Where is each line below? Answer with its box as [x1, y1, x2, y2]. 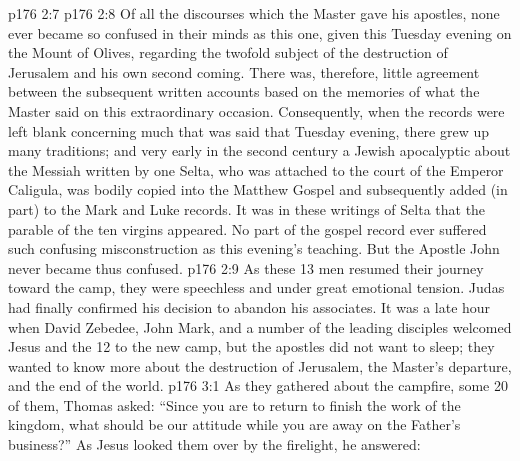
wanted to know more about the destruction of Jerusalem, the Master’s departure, [8, 355, 512, 376]
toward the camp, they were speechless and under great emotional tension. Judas [8, 277, 505, 298]
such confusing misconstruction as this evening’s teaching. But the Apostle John [8, 238, 500, 259]
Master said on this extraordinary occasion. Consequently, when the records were [8, 100, 505, 121]
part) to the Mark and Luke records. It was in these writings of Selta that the [8, 198, 486, 219]
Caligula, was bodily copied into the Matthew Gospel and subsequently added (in [8, 179, 508, 200]
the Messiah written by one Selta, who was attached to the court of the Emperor [8, 159, 504, 180]
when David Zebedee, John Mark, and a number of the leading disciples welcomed [8, 316, 512, 337]
